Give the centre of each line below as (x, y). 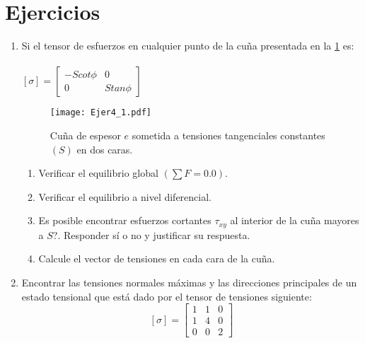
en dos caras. (105, 149)
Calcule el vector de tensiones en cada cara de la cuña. (157, 258)
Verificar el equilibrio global (98, 173)
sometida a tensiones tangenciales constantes (228, 135)
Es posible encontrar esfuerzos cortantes (125, 220)
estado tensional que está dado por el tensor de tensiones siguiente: (167, 296)
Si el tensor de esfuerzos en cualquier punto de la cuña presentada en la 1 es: (188, 46)
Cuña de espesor (85, 135)
